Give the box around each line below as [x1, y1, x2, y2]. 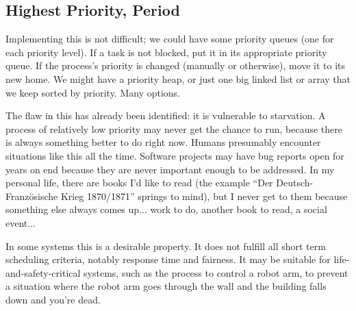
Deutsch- [276, 175, 314, 190]
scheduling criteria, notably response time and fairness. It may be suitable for [5, 252, 331, 266]
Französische [5, 188, 58, 203]
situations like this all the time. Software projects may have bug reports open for [5, 148, 344, 162]
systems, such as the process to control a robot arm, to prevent [84, 265, 348, 279]
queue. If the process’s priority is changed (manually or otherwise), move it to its [5, 58, 346, 73]
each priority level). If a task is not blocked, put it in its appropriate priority [5, 45, 327, 59]
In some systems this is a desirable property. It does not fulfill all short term [5, 238, 326, 253]
